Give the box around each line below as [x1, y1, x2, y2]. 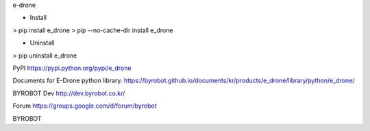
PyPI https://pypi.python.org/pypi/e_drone [12, 64, 132, 72]
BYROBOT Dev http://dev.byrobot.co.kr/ [12, 89, 125, 97]
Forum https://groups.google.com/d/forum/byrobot [12, 102, 157, 110]
